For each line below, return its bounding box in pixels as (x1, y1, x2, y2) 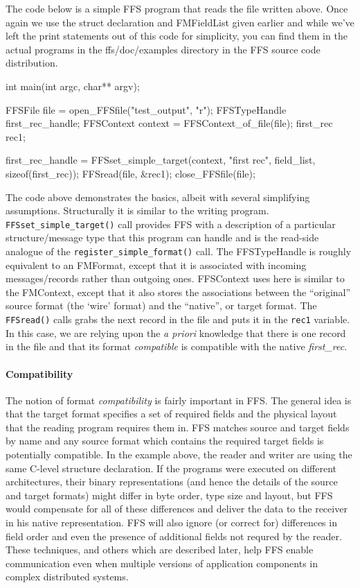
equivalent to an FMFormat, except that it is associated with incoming (6, 257, 307, 272)
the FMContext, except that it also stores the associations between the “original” (6, 284, 351, 299)
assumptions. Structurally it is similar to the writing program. (6, 203, 269, 218)
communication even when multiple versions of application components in (6, 555, 318, 570)
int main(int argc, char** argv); (6, 78, 140, 93)
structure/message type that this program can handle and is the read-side (6, 230, 319, 245)
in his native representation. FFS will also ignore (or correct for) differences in (6, 515, 337, 530)
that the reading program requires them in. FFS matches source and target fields (6, 420, 350, 434)
